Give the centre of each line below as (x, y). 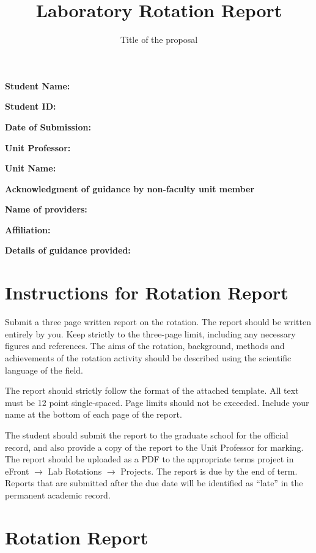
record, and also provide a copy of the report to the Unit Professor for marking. (154, 447)
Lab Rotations (75, 471)
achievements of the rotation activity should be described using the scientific (148, 357)
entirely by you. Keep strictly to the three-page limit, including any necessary (150, 333)
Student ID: (31, 106)
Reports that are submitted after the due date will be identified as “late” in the (154, 483)
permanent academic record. (58, 495)
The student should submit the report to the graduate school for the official (147, 434)
